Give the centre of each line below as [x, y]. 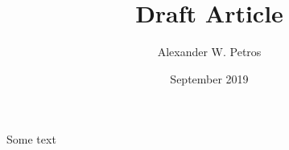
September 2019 [209, 78]
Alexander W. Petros [209, 52]
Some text [31, 139]
